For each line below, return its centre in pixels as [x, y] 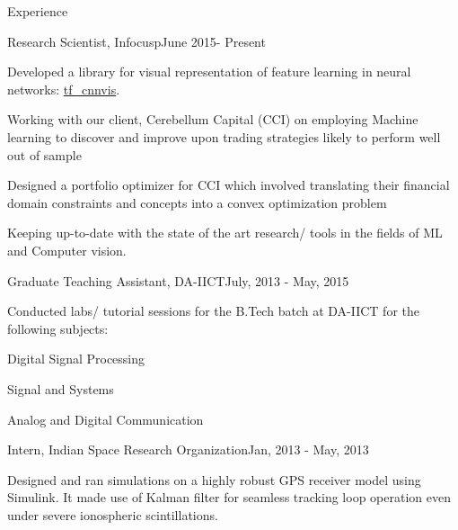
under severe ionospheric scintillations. [113, 514]
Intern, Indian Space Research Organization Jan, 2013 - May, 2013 [188, 449]
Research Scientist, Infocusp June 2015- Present [137, 41]
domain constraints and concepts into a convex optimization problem [197, 202]
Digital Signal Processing [76, 359]
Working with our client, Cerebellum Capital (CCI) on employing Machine [213, 119]
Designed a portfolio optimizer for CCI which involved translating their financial [229, 185]
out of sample [44, 154]
